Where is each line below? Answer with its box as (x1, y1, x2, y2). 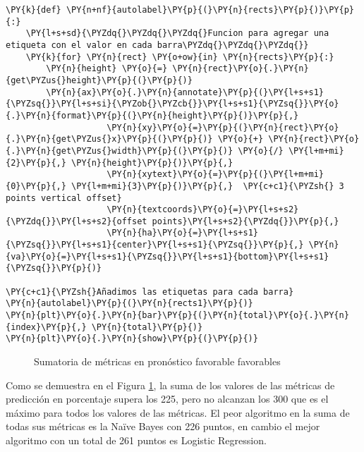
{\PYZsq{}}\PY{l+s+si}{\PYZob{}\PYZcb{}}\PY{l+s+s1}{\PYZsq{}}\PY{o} (6, 99, 339, 109)
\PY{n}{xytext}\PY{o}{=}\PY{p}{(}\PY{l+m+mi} (107, 169, 324, 180)
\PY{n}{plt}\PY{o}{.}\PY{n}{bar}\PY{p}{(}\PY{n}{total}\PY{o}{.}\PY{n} (6, 310, 349, 321)
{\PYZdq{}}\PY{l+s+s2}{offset (6, 216, 147, 226)
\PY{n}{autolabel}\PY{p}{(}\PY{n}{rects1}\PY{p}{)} (6, 298, 253, 309)
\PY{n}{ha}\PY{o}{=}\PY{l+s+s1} (107, 228, 258, 238)
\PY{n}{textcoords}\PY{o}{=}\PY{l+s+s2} (107, 204, 299, 215)
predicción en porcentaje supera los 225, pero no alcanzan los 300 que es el (6, 391, 329, 406)
